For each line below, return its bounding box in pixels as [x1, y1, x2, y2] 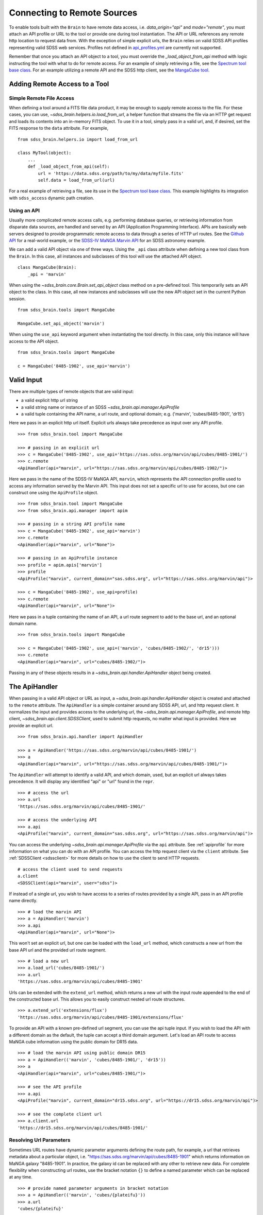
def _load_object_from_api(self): [27, 164, 110, 170]
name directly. [9, 898, 37, 903]
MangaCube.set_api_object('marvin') [17, 321, 105, 326]
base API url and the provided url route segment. [9, 947, 107, 953]
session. [9, 295, 26, 301]
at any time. [9, 1174, 33, 1180]
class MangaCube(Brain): [17, 265, 77, 270]
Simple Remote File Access [9, 95, 75, 102]
